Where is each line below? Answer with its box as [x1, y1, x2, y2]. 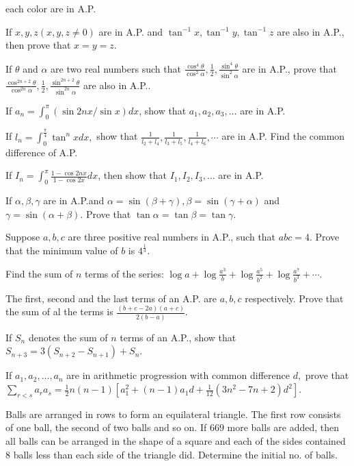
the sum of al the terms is [5, 304, 113, 319]
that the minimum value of [5, 243, 118, 258]
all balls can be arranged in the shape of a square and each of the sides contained [5, 434, 346, 448]
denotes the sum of [28, 330, 108, 344]
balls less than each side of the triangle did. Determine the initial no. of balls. [13, 447, 338, 461]
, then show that [98, 168, 167, 182]
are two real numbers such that [51, 61, 181, 75]
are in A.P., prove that [242, 61, 337, 75]
